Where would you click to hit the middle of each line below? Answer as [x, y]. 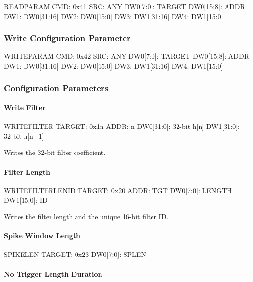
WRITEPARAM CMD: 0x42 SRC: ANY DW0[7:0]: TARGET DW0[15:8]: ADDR [127, 56]
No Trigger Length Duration [53, 273]
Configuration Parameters [56, 88]
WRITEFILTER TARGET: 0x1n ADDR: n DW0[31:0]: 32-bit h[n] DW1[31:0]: [122, 126]
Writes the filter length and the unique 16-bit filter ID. [86, 216]
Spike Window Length [42, 236]
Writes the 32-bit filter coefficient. [55, 152]
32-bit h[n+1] [24, 136]
